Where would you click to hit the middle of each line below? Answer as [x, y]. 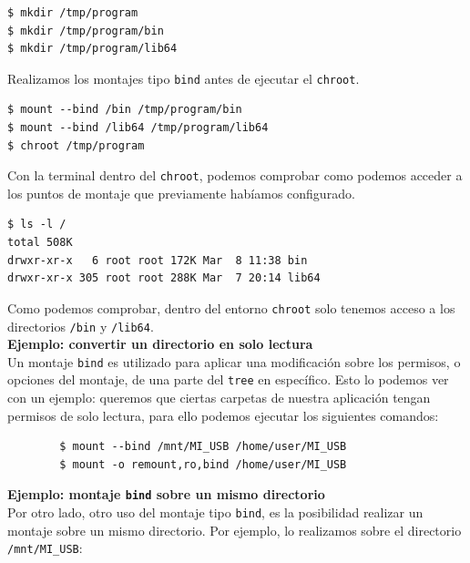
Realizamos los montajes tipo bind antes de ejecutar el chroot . [184, 78]
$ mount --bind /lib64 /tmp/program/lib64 [138, 128]
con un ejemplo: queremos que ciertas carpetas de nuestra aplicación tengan [219, 398]
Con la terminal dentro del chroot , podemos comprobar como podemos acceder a [235, 175]
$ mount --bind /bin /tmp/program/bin [125, 110]
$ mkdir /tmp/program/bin [86, 31]
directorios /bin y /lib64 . [81, 326]
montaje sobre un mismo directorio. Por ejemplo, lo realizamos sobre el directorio [235, 530]
